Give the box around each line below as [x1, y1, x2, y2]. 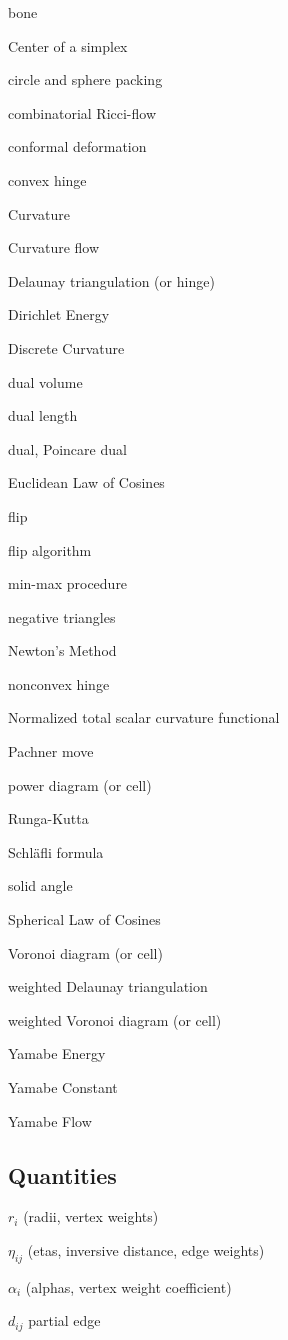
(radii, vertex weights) [23, 1206, 159, 1227]
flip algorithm [8, 539, 92, 560]
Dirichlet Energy [8, 304, 110, 325]
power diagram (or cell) [8, 774, 152, 795]
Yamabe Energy [8, 1043, 106, 1064]
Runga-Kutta [8, 808, 89, 829]
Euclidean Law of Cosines [8, 472, 165, 493]
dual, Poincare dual [8, 438, 127, 459]
